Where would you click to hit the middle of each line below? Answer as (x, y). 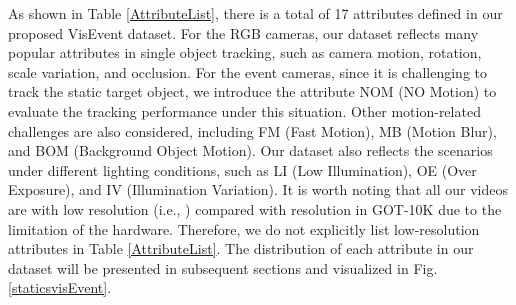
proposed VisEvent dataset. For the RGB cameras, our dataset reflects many (243, 32)
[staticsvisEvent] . (60, 287)
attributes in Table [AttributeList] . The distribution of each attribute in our (241, 248)
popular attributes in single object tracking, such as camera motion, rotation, (245, 52)
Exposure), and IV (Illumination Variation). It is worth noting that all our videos (258, 189)
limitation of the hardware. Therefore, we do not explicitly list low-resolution (244, 228)
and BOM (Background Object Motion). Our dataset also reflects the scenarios (250, 150)
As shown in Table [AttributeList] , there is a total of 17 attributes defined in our (255, 13)
